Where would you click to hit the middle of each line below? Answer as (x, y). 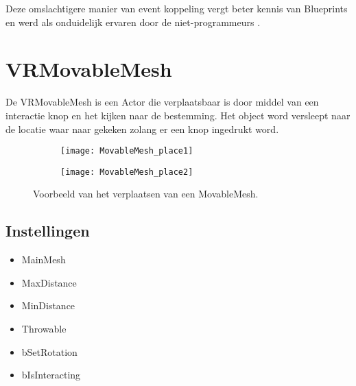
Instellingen (48, 231)
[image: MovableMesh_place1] (127, 151)
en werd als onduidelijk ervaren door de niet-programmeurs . (133, 22)
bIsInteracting (51, 375)
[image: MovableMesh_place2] (127, 172)
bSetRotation (49, 351)
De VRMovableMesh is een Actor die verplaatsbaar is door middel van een (162, 102)
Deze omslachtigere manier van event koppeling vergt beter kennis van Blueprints (177, 8)
